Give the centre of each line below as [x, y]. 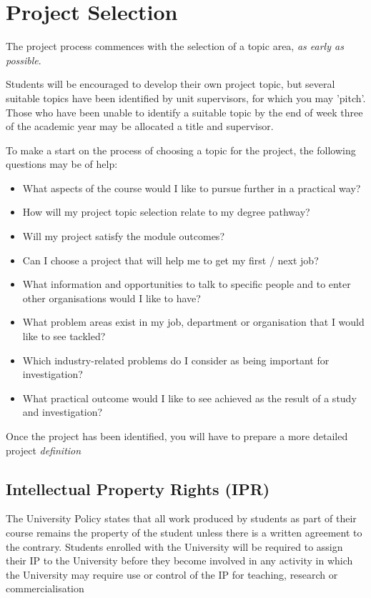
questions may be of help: [62, 164]
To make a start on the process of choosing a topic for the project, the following [181, 150]
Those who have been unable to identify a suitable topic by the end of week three [184, 112]
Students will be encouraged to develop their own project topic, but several [170, 84]
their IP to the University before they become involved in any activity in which [179, 560]
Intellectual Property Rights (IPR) [138, 488]
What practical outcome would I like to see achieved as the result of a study [189, 398]
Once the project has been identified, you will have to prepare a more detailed [177, 436]
